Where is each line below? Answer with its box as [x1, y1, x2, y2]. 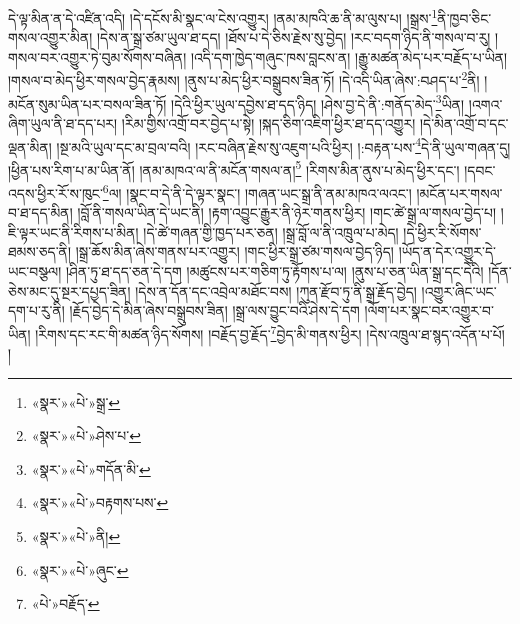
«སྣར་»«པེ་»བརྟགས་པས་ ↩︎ [31, 492, 169, 513]
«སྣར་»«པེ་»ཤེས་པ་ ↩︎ [31, 425, 141, 446]
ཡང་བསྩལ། [8, 261, 62, 282]
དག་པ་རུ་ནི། [8, 300, 65, 321]
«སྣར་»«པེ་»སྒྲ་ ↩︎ [31, 391, 121, 412]
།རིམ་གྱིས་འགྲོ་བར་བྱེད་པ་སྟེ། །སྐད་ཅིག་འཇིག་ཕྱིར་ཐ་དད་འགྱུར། [121, 112, 416, 133]
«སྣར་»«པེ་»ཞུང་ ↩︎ [31, 559, 129, 580]
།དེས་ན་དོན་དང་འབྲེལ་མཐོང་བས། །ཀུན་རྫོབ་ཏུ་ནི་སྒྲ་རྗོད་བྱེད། [135, 280, 417, 301]
